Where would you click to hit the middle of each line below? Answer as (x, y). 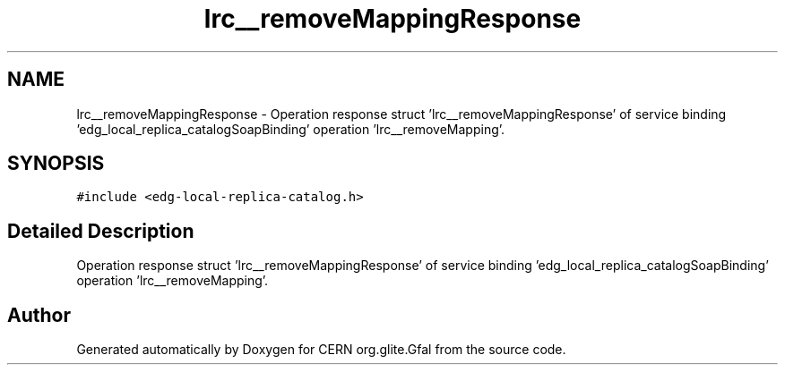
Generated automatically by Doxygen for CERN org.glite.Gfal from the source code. (321, 350)
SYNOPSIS (56, 164)
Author (39, 315)
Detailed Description (101, 231)
